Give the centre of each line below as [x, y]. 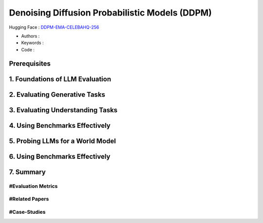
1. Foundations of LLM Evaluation [60, 79]
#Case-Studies [27, 212]
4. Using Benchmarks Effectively [60, 126]
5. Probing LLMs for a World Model [63, 141]
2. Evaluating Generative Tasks [57, 94]
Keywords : [32, 43]
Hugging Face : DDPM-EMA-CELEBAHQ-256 [54, 27]
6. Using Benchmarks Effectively [60, 156]
